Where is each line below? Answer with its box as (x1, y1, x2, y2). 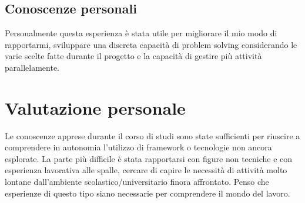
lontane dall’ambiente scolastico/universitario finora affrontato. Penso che (5, 176, 269, 188)
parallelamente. (5, 61, 59, 73)
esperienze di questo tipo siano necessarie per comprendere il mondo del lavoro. (5, 187, 290, 199)
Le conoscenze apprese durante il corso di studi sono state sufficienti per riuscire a (5, 129, 300, 142)
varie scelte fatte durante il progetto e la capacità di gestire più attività (5, 50, 262, 62)
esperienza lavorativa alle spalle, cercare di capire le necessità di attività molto (5, 164, 287, 176)
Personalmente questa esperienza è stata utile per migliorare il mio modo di (5, 27, 277, 39)
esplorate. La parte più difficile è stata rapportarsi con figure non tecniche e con (5, 152, 293, 164)
